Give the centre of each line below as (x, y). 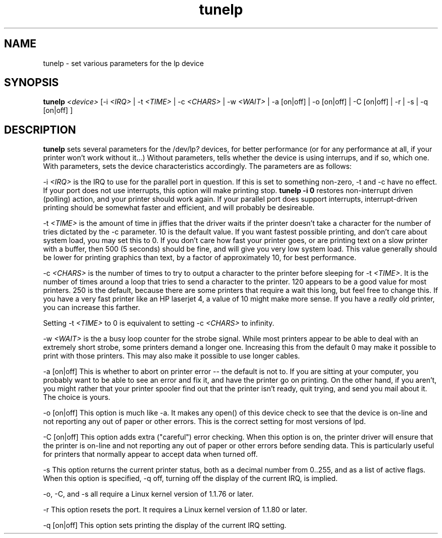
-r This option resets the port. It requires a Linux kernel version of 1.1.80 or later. (175, 510)
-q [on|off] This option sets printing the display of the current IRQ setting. (165, 525)
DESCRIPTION (40, 130)
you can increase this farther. (92, 308)
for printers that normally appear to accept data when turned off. (150, 454)
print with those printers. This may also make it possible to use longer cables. (172, 356)
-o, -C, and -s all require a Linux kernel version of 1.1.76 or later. (148, 494)
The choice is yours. (77, 397)
